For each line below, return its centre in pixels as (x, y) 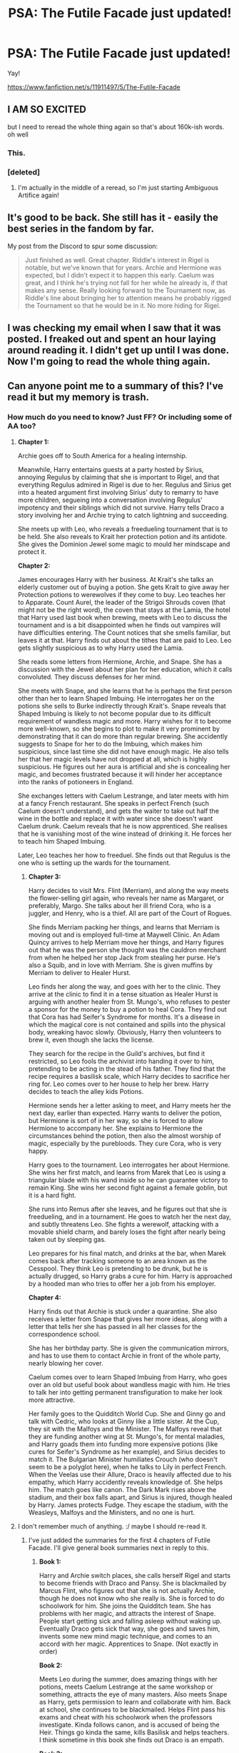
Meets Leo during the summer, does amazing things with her (128, 1679)
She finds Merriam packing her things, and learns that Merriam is (124, 927)
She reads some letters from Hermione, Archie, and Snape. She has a (120, 661)
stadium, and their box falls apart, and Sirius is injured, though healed (130, 1497)
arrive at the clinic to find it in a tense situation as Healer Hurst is (123, 994)
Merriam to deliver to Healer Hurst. (80, 972)
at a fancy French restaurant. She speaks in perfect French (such (113, 803)
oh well (18, 134)
